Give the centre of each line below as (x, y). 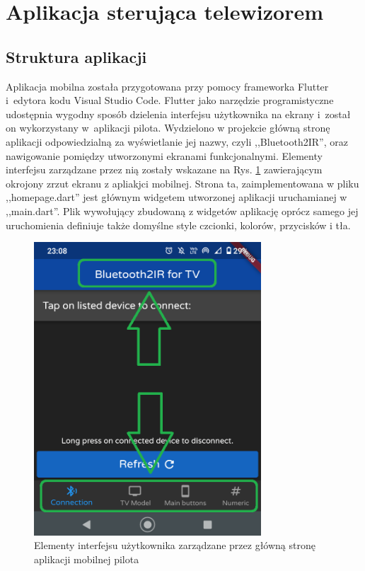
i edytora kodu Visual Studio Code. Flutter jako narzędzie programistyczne (170, 100)
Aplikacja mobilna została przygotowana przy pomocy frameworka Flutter (167, 86)
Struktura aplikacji (76, 56)
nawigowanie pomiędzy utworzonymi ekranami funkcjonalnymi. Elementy (164, 155)
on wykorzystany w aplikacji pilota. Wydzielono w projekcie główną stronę (168, 128)
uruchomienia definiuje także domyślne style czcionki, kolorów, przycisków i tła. (178, 225)
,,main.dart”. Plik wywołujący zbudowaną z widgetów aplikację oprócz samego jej (182, 210)
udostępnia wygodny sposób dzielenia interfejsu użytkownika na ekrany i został (178, 114)
